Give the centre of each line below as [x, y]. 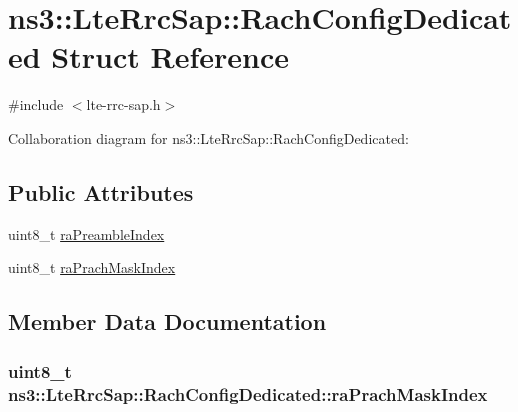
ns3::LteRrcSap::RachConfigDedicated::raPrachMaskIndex [248, 393]
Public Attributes [101, 191]
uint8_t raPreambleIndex [86, 233]
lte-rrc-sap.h [123, 104]
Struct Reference [170, 56]
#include [36, 104]
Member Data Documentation [167, 321]
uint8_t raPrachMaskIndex [92, 267]
